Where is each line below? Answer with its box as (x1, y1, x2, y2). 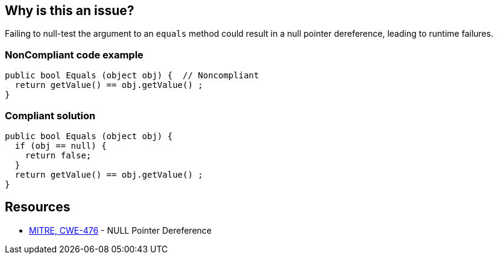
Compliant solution (5, 109, 96, 122)
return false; (25, 150, 92, 160)
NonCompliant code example (5, 48, 143, 61)
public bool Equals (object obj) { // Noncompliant (5, 70, 259, 81)
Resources (5, 199, 71, 215)
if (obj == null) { (14, 140, 107, 151)
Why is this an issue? (5, 3, 134, 18)
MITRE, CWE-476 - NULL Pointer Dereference (29, 225, 212, 236)
